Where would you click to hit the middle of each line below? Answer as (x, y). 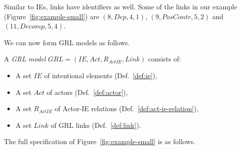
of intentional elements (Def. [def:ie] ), (101, 75)
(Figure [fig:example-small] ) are (52, 16)
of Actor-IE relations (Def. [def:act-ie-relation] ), (127, 108)
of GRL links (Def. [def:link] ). (96, 125)
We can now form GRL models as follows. (67, 42)
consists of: (164, 59)
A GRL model (25, 59)
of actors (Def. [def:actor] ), (87, 92)
